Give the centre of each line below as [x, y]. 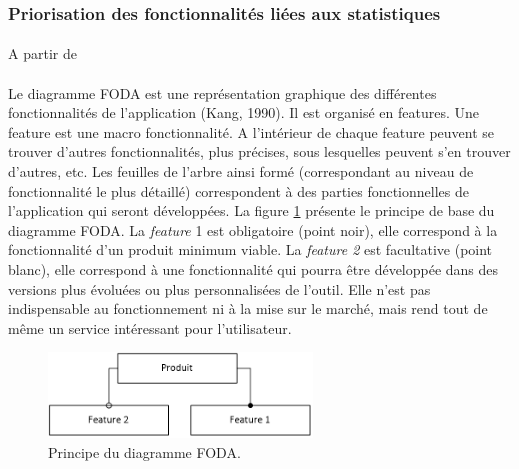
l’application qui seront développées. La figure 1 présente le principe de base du [251, 210]
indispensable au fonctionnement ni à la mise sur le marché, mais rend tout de [248, 308]
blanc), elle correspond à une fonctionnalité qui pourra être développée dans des [253, 268]
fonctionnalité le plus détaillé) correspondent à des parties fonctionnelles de [238, 190]
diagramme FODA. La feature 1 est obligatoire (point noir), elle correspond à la [253, 229]
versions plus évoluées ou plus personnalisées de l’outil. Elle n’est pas [219, 288]
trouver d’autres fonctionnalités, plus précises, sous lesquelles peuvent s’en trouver [259, 151]
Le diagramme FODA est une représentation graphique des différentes [222, 92]
